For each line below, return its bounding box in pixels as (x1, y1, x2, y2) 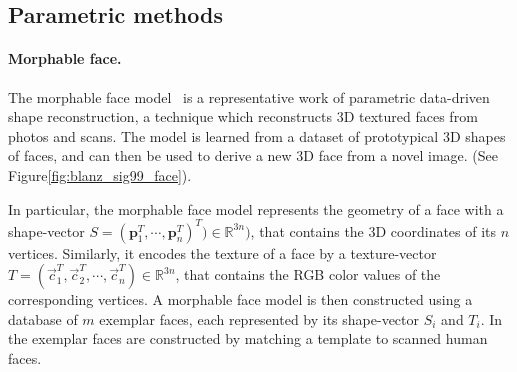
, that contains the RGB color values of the (175, 264, 441, 285)
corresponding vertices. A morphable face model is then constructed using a (8, 289, 473, 310)
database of (8, 308, 78, 329)
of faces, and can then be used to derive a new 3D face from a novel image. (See (8, 145, 498, 166)
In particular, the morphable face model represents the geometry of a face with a (8, 198, 504, 219)
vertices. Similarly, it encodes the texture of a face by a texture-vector (8, 242, 437, 263)
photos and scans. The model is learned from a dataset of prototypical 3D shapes (8, 125, 506, 146)
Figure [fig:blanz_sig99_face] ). (8, 164, 192, 185)
